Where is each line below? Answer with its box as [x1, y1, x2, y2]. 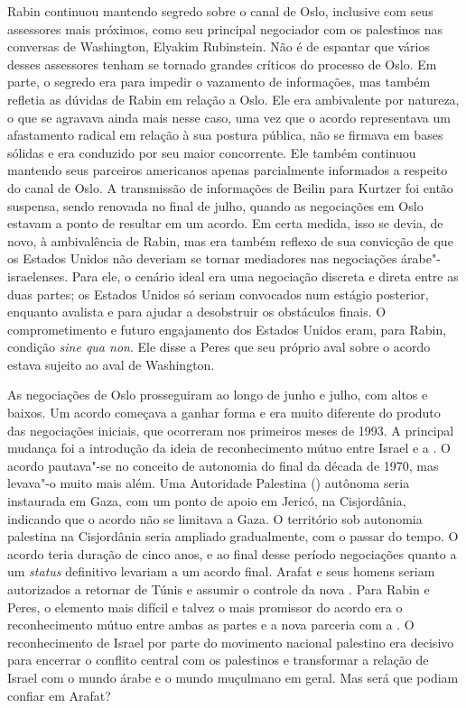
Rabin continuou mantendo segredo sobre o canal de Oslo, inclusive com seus [7, 2, 433, 20]
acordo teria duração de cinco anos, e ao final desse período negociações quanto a [7, 544, 457, 563]
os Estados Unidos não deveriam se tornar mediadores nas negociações [7, 249, 397, 268]
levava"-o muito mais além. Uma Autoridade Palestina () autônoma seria [7, 474, 410, 492]
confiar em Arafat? [7, 685, 111, 704]
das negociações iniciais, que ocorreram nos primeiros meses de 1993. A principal [7, 420, 454, 439]
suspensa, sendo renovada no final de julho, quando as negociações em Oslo [7, 196, 424, 215]
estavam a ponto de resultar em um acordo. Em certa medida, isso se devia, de [7, 214, 443, 233]
